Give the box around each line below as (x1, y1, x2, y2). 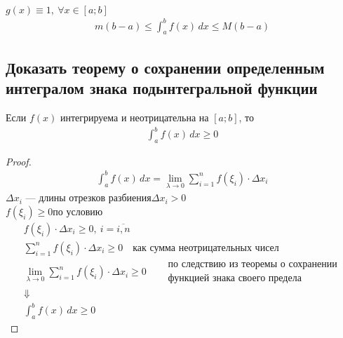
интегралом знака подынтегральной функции (6, 77, 318, 99)
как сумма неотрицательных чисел (133, 243, 279, 253)
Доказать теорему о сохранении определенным (6, 56, 325, 78)
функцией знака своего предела (168, 273, 302, 283)
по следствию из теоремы (168, 259, 278, 269)
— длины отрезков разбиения (25, 190, 152, 205)
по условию (53, 203, 103, 218)
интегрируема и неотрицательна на (60, 109, 209, 124)
